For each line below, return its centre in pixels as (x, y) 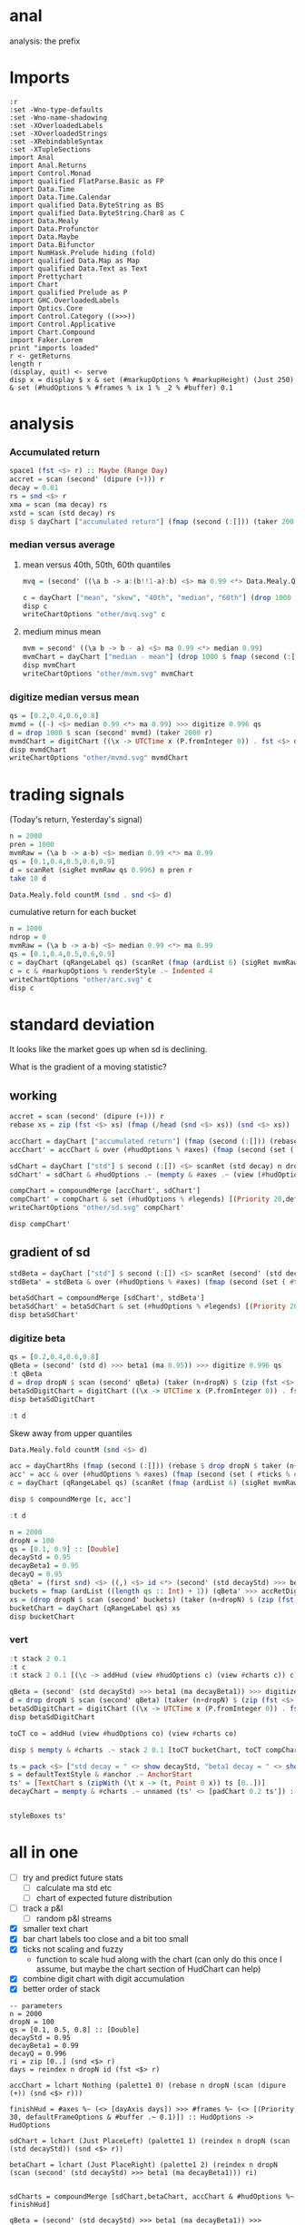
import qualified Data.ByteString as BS (87, 205)
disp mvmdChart (38, 750)
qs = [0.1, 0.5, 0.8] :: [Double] (75, 2030)
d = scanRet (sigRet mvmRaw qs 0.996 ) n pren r (101, 870)
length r (26, 364)
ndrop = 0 (28, 937)
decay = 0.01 (34, 488)
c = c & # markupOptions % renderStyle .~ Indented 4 (111, 971)
